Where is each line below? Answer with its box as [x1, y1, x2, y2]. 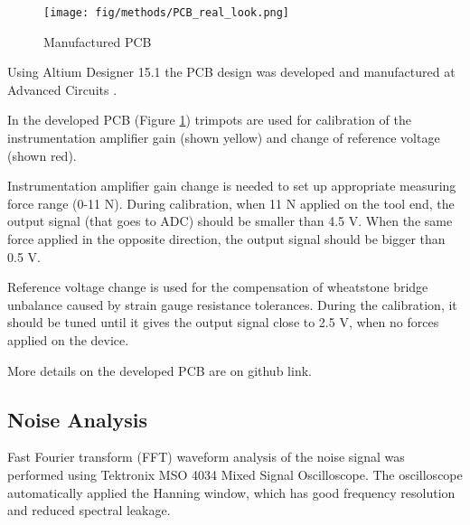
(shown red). [7, 145, 77, 164]
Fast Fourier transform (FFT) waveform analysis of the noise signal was [7, 447, 405, 466]
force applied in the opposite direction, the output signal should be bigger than [7, 230, 446, 248]
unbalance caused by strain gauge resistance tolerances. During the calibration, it [7, 295, 457, 314]
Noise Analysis [7, 405, 147, 433]
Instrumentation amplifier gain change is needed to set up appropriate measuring [7, 176, 456, 195]
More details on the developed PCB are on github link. [7, 361, 312, 380]
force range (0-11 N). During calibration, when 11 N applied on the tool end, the [7, 193, 455, 212]
